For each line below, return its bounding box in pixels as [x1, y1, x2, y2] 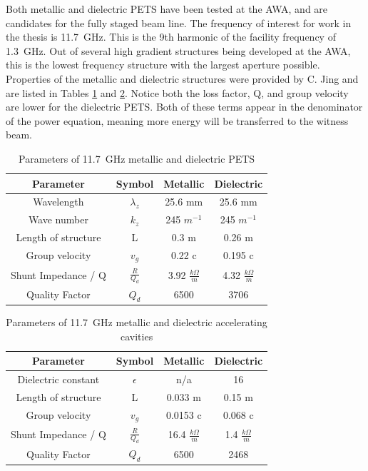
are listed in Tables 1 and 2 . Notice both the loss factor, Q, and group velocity [6, 85, 349, 100]
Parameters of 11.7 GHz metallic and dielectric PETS [19, 151, 255, 166]
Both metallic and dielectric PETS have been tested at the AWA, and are [6, 1, 328, 16]
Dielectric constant [17, 371, 100, 386]
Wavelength [33, 194, 84, 209]
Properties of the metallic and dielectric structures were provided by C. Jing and [6, 71, 359, 86]
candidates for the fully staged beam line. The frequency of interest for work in [6, 15, 352, 30]
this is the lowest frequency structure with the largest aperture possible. [6, 57, 320, 72]
